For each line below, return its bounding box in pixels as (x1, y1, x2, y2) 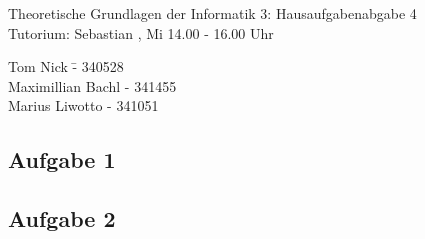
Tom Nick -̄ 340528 (8, 56, 124, 77)
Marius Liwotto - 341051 (8, 95, 159, 116)
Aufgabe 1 (8, 144, 116, 175)
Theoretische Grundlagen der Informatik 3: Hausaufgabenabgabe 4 (8, 3, 417, 23)
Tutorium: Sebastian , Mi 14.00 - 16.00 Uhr (8, 22, 274, 43)
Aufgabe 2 (8, 203, 116, 234)
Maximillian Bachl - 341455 (8, 75, 177, 96)
